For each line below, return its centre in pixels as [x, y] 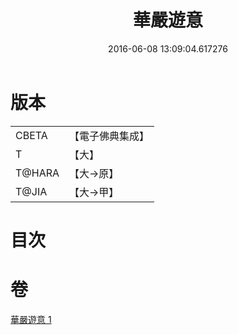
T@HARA [37, 173]
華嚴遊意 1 [31, 319]
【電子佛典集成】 [109, 136]
